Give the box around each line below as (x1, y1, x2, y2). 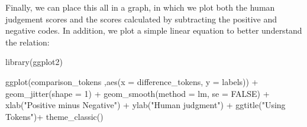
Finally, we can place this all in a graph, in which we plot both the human (5, 1, 275, 13)
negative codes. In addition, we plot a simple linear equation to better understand (5, 24, 302, 37)
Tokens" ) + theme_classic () (5, 110, 104, 122)
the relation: (5, 35, 50, 48)
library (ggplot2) (5, 56, 63, 68)
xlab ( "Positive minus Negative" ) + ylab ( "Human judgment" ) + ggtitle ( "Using (5, 99, 286, 111)
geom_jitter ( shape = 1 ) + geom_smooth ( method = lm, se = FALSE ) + (5, 87, 270, 99)
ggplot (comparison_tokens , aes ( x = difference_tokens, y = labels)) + (5, 75, 258, 87)
